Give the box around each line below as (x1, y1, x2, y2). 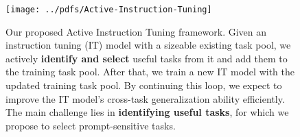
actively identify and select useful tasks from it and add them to (5, 51, 288, 65)
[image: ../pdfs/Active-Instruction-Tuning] (5, 5, 212, 14)
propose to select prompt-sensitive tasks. (5, 118, 176, 132)
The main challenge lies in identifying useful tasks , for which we (5, 105, 289, 119)
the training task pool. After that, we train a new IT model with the (5, 64, 295, 79)
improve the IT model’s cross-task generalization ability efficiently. (5, 91, 285, 105)
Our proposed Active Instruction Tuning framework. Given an (5, 24, 267, 38)
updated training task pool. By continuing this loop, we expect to (5, 78, 282, 92)
